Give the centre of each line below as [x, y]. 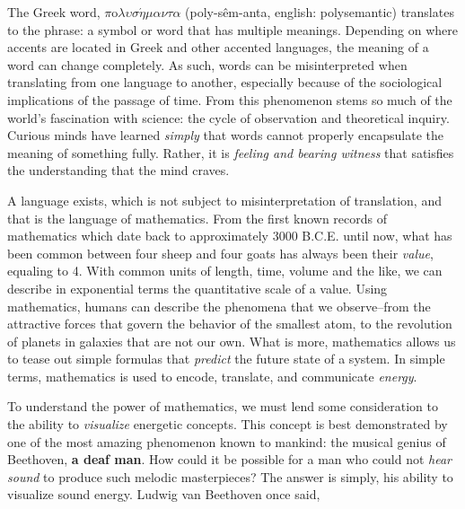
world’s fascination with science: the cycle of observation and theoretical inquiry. [228, 117]
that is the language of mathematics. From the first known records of [197, 218]
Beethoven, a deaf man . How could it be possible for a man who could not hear [229, 459]
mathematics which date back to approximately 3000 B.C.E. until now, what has [230, 236]
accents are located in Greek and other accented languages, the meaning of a [218, 47]
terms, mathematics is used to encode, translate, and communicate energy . [212, 376]
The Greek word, [54, 12]
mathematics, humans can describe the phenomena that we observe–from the [219, 306]
